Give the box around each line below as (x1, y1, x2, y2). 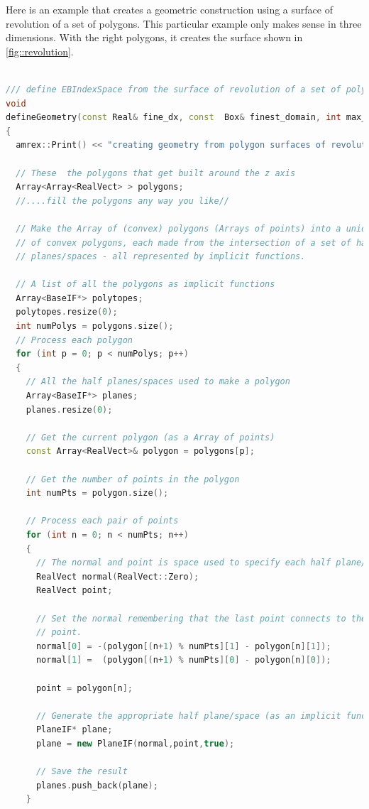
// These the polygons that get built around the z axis (16, 168, 296, 178)
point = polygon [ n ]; (35, 683, 133, 693)
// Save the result (35, 766, 128, 777)
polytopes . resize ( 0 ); (16, 307, 118, 317)
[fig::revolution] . (6, 43, 74, 58)
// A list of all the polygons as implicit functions (16, 279, 275, 290)
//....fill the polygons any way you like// (16, 195, 229, 206)
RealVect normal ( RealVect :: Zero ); (35, 571, 199, 582)
